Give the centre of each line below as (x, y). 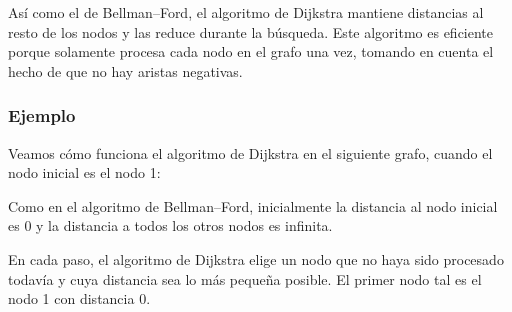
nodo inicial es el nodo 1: (84, 172)
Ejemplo (42, 115)
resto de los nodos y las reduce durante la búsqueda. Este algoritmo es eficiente (251, 31)
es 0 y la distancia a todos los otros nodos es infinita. (170, 225)
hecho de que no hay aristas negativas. (125, 70)
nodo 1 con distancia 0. (79, 298)
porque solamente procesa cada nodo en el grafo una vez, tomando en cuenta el (251, 51)
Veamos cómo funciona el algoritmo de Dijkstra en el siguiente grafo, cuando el (250, 152)
